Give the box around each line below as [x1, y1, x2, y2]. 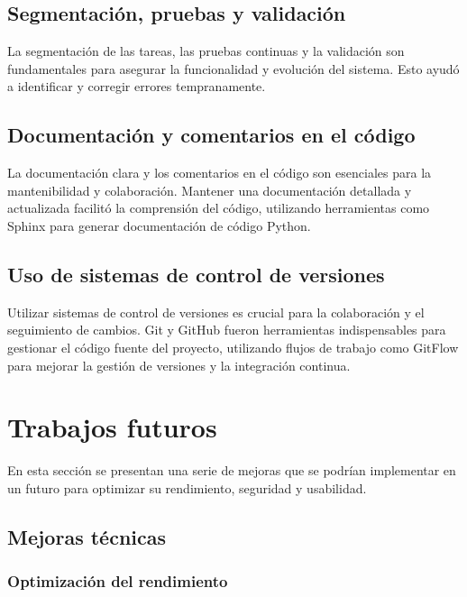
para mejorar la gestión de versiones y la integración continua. [7, 355, 351, 374]
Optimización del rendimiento [7, 570, 228, 592]
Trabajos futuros [7, 409, 217, 445]
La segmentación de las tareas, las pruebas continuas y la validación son [7, 41, 405, 60]
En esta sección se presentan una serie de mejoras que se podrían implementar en [7, 461, 456, 480]
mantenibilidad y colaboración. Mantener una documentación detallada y [7, 180, 412, 199]
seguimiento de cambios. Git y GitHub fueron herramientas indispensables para [7, 320, 446, 339]
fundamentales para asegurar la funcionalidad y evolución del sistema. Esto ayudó [7, 59, 460, 78]
